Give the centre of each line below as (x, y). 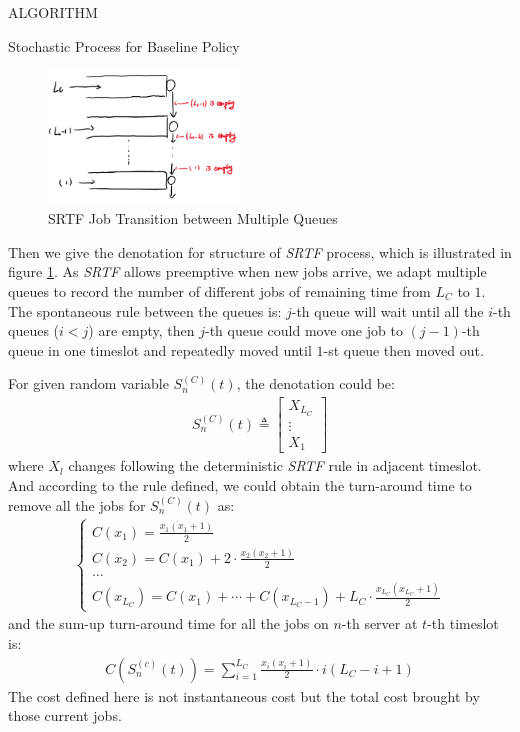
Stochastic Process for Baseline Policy (124, 45)
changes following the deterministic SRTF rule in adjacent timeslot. (275, 465)
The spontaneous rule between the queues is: (145, 310)
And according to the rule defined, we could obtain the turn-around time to (240, 485)
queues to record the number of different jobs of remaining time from (219, 291)
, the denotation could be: (315, 383)
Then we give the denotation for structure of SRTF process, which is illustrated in (260, 251)
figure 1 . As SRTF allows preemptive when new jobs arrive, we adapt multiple (247, 271)
